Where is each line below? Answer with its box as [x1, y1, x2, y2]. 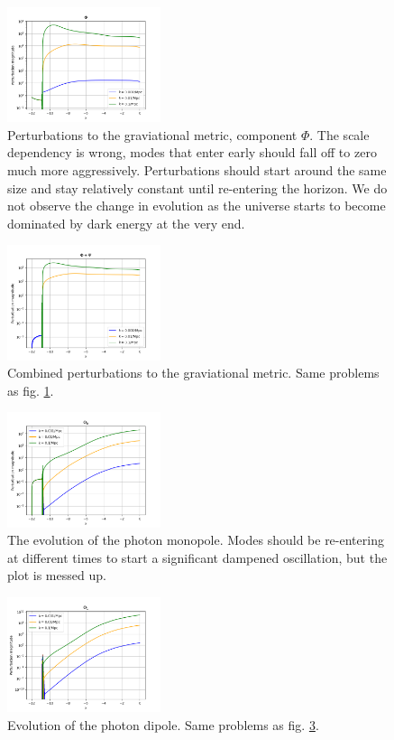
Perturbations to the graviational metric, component [7, 125, 298, 144]
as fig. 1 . [7, 380, 54, 399]
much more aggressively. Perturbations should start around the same [7, 160, 387, 179]
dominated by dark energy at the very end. [7, 213, 245, 232]
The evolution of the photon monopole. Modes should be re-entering [7, 530, 384, 549]
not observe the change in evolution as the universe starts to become [7, 196, 386, 215]
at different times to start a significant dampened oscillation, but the [7, 548, 388, 567]
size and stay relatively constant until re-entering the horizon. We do [7, 178, 388, 197]
